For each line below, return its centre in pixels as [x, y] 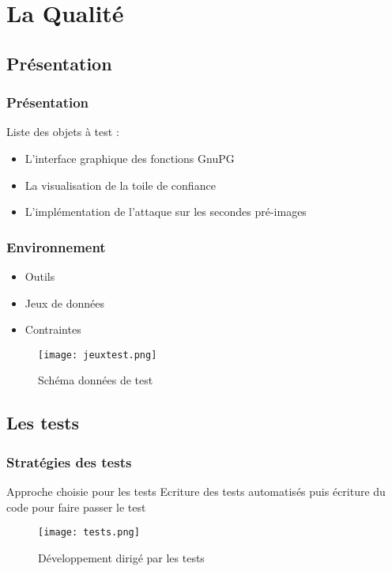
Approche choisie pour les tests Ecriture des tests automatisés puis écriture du [196, 491]
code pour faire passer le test [76, 507]
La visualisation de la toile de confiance [120, 185]
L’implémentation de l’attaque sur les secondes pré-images [166, 212]
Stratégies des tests [69, 461]
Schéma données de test [96, 380]
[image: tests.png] [89, 533]
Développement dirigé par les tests [121, 557]
